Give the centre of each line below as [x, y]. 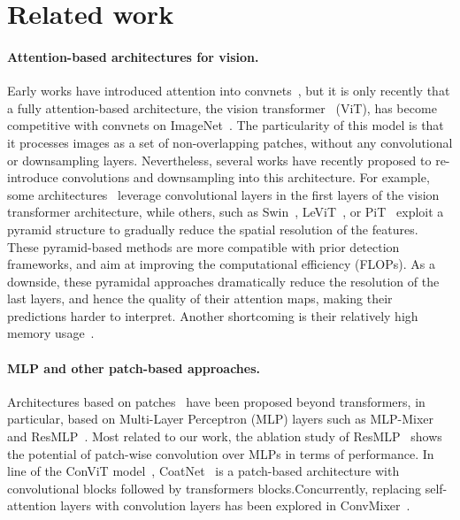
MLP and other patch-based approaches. [134, 367]
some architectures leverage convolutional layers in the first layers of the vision [223, 194]
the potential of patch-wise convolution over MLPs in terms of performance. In [221, 453]
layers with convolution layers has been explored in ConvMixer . [235, 505]
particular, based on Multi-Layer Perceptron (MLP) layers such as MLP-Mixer [221, 419]
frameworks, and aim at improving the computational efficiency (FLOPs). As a [221, 264]
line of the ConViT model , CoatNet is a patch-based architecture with [203, 471]
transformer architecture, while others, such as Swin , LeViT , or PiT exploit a [226, 212]
